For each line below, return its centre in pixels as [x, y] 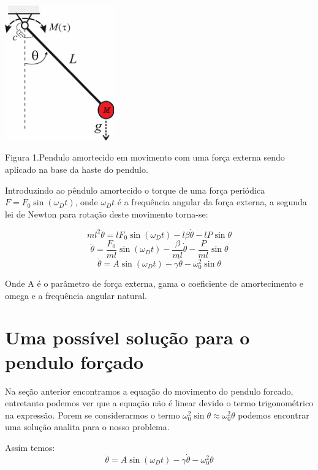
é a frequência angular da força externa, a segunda [212, 202]
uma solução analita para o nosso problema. [87, 427]
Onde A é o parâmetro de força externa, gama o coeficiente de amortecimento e [154, 283]
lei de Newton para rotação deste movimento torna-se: [107, 214]
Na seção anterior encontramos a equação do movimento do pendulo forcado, [149, 391]
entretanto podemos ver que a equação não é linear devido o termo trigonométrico [159, 403]
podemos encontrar [274, 415]
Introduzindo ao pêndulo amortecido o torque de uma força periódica [135, 190]
